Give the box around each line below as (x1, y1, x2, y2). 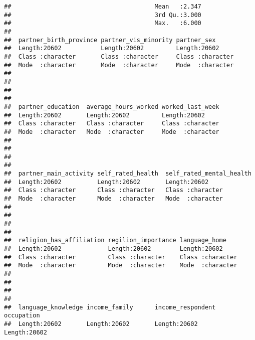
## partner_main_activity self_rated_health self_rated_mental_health (4, 170, 251, 178)
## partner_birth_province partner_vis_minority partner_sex (4, 36, 216, 44)
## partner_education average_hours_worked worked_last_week (4, 103, 219, 110)
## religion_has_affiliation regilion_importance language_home (4, 237, 226, 244)
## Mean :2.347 (4, 3, 201, 10)
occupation (4, 312, 40, 319)
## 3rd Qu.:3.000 (4, 11, 201, 19)
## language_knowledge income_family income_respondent (4, 303, 216, 311)
